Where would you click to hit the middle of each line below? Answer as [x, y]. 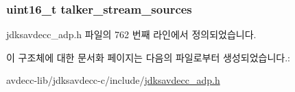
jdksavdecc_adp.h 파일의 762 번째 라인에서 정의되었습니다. [131, 34]
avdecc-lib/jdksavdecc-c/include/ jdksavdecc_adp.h [113, 80]
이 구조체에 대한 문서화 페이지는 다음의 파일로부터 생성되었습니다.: [148, 57]
